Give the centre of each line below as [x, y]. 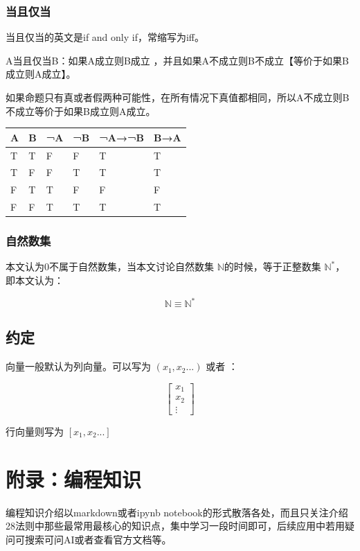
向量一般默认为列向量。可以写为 [78, 366]
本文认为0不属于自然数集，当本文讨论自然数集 [110, 266]
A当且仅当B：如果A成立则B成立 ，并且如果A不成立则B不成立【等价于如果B [177, 60]
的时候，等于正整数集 [272, 266]
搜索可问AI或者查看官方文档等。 [98, 539]
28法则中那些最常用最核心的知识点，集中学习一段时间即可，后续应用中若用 [175, 526]
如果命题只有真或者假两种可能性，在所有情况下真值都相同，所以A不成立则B [178, 97]
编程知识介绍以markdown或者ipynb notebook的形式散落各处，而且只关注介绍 [177, 512]
